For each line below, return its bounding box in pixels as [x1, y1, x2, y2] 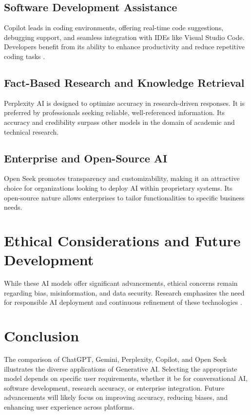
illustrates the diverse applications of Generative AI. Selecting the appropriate [4, 363, 237, 374]
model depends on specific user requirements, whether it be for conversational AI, [4, 373, 248, 383]
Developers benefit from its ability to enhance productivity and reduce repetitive [4, 41, 245, 52]
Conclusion [4, 326, 79, 346]
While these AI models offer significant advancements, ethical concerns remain [4, 278, 238, 288]
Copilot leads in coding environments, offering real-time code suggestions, [4, 22, 224, 33]
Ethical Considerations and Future [4, 230, 241, 250]
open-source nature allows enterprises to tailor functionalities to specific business [4, 192, 245, 202]
